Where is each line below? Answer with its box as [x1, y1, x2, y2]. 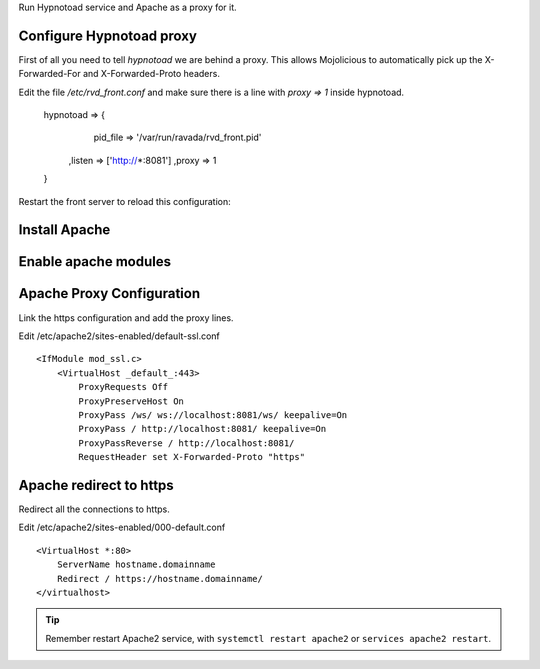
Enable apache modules [18, 253, 172, 270]
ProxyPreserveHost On [78, 395, 185, 407]
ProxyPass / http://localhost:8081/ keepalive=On [78, 423, 327, 435]
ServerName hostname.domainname [56, 559, 216, 570]
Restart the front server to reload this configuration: [18, 195, 231, 207]
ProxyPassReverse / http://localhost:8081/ [78, 437, 295, 449]
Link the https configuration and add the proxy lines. [18, 311, 234, 324]
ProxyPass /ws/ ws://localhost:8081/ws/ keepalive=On [78, 409, 348, 420]
